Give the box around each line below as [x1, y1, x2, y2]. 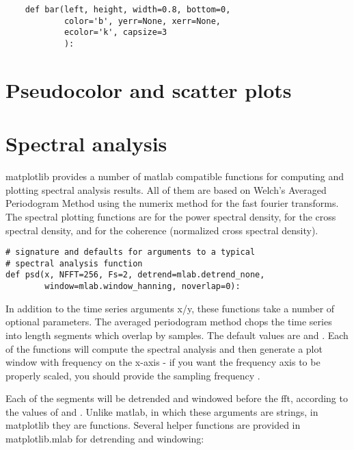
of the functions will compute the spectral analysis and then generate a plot [5, 341, 323, 355]
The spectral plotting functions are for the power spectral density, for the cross [5, 209, 336, 223]
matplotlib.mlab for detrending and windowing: [5, 432, 204, 446]
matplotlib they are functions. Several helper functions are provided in [5, 418, 301, 432]
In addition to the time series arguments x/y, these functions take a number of [5, 301, 335, 315]
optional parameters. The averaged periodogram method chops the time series [5, 314, 332, 329]
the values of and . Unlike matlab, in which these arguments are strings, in [5, 404, 318, 418]
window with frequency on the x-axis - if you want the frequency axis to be [5, 355, 321, 369]
